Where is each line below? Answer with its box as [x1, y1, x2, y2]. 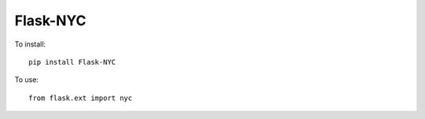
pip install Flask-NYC [28, 58, 116, 66]
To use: [14, 75, 39, 84]
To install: [14, 39, 46, 49]
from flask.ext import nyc [28, 93, 133, 102]
